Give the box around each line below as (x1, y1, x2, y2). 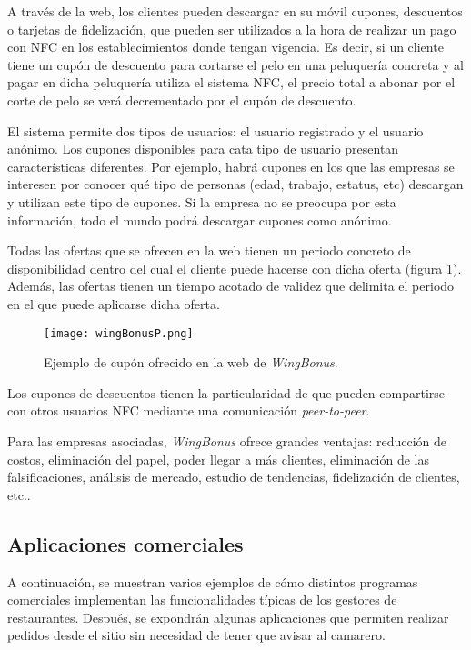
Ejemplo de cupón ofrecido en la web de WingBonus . (44, 353, 338, 372)
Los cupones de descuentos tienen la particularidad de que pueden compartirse (7, 383, 446, 402)
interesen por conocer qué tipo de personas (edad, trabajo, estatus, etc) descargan (7, 175, 464, 194)
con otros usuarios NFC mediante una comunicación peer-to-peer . (7, 401, 370, 420)
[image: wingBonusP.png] (44, 326, 194, 340)
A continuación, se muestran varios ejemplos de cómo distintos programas (7, 572, 418, 591)
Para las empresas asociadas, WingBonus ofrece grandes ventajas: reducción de (7, 431, 447, 450)
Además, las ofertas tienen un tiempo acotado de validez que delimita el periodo (7, 276, 455, 295)
